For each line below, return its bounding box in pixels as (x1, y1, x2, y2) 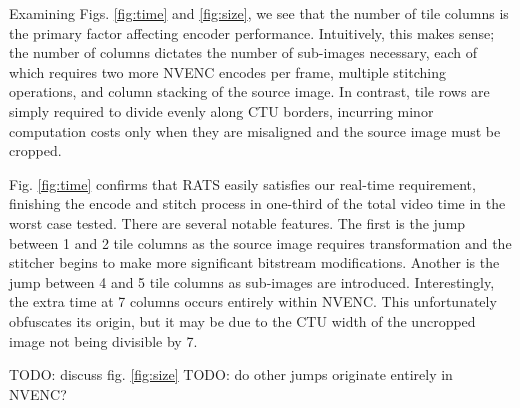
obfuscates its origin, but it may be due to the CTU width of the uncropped (9, 310, 476, 331)
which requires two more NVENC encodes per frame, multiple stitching (9, 61, 446, 82)
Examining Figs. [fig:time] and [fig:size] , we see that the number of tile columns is (9, 3, 509, 23)
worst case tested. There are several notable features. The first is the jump (9, 212, 466, 233)
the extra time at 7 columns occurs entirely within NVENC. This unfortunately (9, 291, 497, 312)
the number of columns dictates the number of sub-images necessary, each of (9, 42, 477, 63)
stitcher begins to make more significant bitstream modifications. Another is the (9, 252, 500, 273)
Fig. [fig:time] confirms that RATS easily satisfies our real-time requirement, (9, 173, 476, 194)
